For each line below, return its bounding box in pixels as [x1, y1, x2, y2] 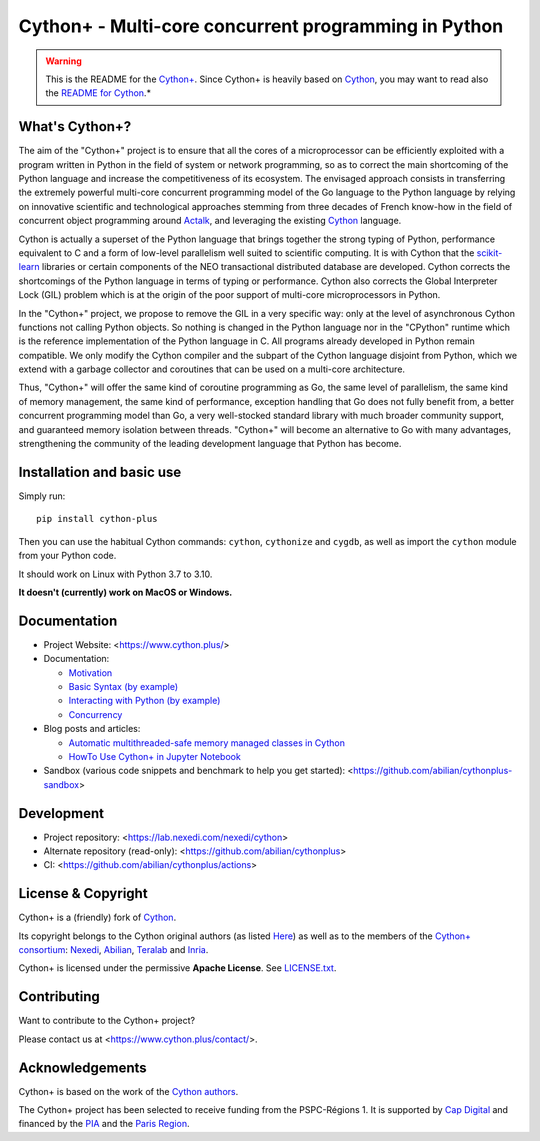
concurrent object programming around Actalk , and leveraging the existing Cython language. [18, 215, 402, 227]
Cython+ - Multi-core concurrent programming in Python [18, 15, 504, 37]
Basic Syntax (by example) [68, 680, 179, 692]
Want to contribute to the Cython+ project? [18, 1015, 195, 1027]
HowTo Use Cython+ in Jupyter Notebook [68, 750, 242, 762]
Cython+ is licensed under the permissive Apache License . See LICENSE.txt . [18, 962, 337, 974]
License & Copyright [18, 885, 149, 902]
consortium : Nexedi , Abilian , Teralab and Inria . [18, 944, 209, 956]
